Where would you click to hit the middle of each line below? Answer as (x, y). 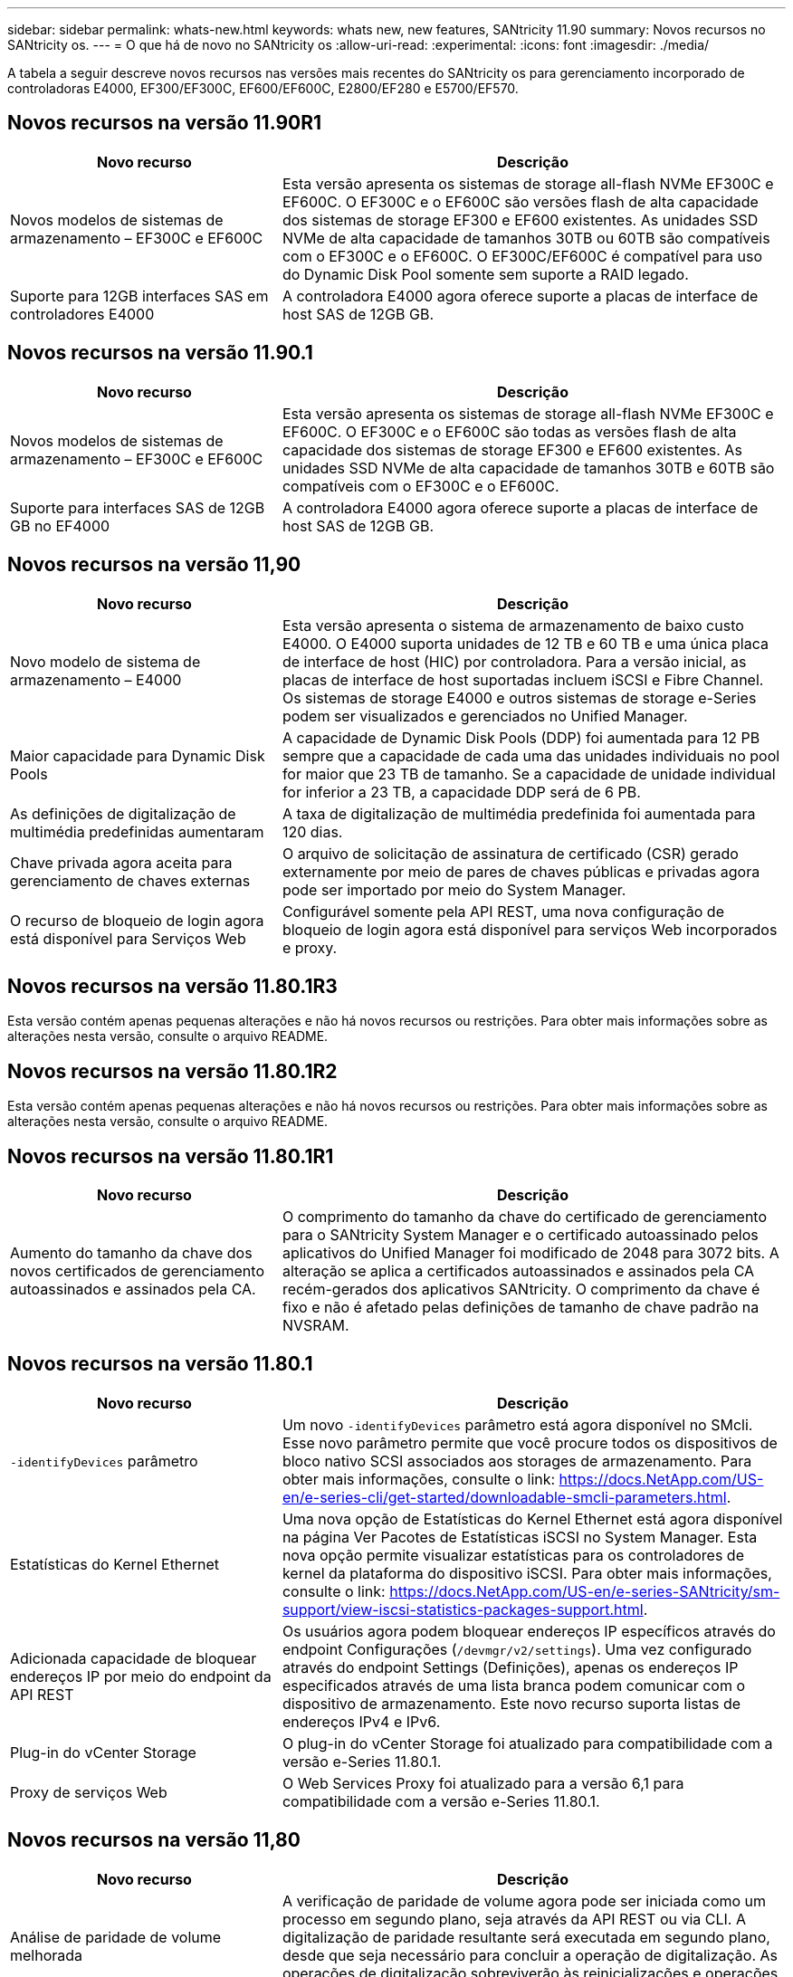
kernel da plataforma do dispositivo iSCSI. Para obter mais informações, (527, 1573)
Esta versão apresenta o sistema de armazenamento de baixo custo (513, 625)
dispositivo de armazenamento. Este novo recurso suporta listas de (511, 1703)
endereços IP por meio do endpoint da (141, 1676)
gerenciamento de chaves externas (130, 880)
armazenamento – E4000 (96, 679)
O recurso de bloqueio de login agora (137, 920)
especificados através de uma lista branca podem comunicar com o (513, 1685)
